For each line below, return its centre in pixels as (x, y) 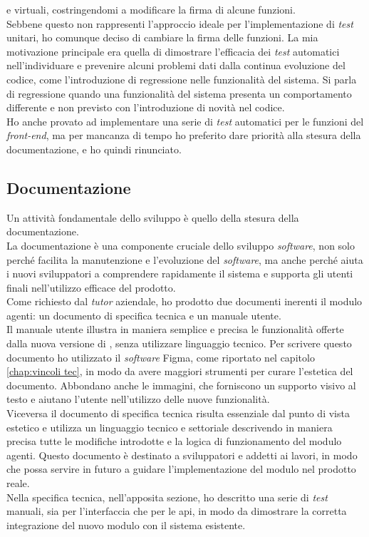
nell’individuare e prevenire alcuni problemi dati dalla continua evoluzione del (176, 65)
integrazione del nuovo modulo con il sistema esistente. (126, 525)
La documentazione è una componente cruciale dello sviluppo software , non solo (181, 245)
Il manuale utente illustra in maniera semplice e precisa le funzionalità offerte (175, 329)
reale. (18, 483)
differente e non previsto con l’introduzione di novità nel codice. (146, 107)
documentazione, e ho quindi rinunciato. (94, 149)
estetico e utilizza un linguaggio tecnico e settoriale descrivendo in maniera (170, 427)
